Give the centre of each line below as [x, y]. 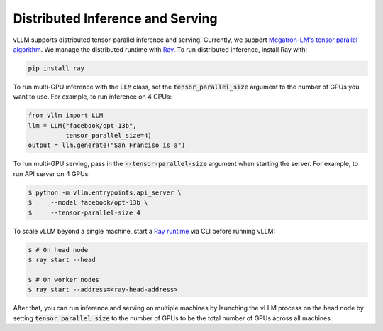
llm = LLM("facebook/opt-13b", [83, 125]
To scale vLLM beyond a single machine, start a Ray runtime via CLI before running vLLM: [144, 231]
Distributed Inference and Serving [115, 18]
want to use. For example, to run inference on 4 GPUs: [93, 97]
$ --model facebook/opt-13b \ [88, 203]
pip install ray [56, 68]
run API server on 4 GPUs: [51, 173]
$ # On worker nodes [63, 280]
